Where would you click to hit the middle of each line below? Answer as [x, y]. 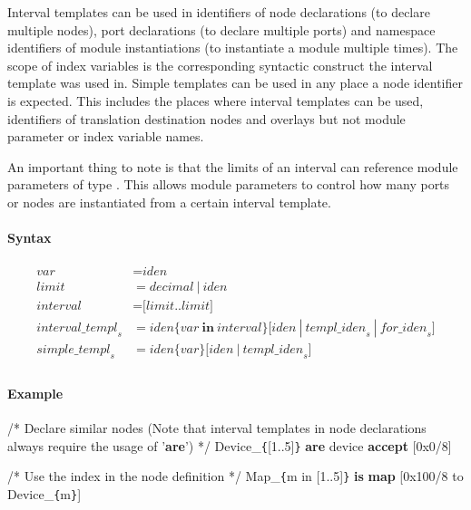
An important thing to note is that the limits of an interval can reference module [233, 166]
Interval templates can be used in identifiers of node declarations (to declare [219, 12]
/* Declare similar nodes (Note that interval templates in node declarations [217, 428]
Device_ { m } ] [44, 494]
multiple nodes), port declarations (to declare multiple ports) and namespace [221, 29]
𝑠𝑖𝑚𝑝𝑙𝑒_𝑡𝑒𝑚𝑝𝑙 [74, 350]
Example [35, 393]
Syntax [29, 238]
